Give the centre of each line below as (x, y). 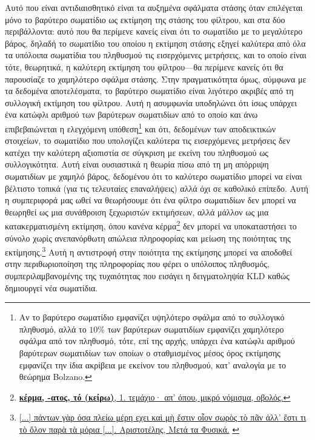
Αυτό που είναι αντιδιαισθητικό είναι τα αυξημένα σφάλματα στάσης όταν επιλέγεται (154, 7)
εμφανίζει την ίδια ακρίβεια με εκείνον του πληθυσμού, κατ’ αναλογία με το (153, 364)
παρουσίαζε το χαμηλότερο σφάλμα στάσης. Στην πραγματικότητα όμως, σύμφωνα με (156, 79)
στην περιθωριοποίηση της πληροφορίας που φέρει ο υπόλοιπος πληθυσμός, (137, 264)
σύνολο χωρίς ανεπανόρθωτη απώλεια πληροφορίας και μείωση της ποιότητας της (148, 238)
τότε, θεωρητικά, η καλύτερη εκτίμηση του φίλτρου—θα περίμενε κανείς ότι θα (144, 66)
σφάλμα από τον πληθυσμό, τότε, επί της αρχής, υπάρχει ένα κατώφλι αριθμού (157, 341)
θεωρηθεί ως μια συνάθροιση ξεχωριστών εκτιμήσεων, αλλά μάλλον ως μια (137, 212)
